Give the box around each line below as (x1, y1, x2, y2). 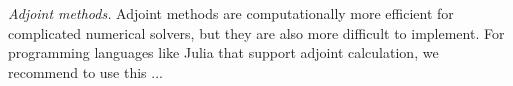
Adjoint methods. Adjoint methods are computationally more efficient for (8, 3, 454, 23)
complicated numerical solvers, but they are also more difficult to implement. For (8, 22, 505, 43)
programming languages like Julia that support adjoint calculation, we (8, 42, 439, 63)
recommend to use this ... (8, 61, 163, 82)
